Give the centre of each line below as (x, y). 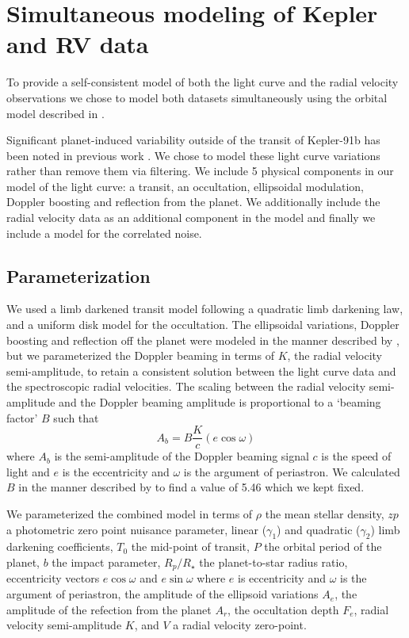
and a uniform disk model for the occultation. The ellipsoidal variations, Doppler (203, 325)
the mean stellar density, (325, 514)
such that (76, 417)
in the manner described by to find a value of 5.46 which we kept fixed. (191, 487)
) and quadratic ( (319, 529)
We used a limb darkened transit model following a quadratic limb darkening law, (205, 309)
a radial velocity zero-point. (240, 625)
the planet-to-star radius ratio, (273, 562)
